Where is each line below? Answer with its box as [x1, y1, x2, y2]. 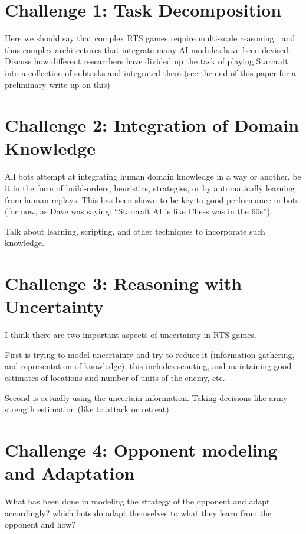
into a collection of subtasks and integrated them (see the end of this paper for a [5, 66, 296, 79]
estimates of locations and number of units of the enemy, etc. [5, 372, 225, 384]
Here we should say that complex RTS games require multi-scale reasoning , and [5, 32, 295, 44]
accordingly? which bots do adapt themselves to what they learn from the [5, 506, 272, 519]
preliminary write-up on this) [5, 78, 110, 90]
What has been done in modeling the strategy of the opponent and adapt [5, 495, 270, 507]
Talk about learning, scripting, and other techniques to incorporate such [5, 224, 265, 237]
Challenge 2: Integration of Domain [5, 113, 300, 137]
